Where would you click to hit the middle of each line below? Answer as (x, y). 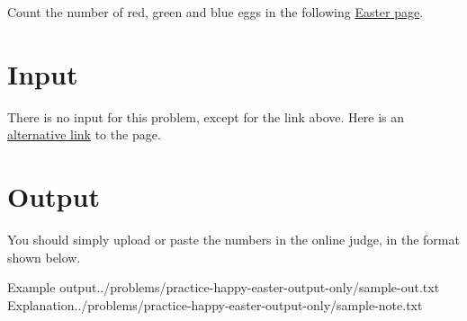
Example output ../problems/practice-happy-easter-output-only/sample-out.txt (224, 287)
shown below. (44, 257)
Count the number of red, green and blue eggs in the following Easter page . (216, 12)
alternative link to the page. (84, 134)
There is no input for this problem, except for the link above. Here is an (206, 116)
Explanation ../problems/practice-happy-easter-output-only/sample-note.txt (215, 304)
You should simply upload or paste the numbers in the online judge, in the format (233, 240)
